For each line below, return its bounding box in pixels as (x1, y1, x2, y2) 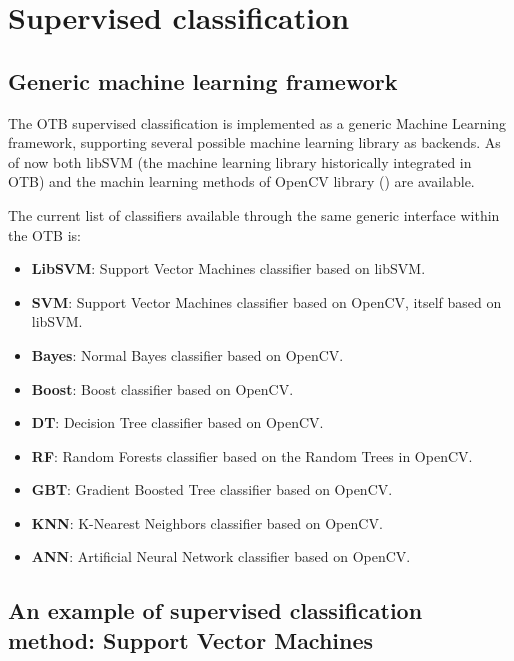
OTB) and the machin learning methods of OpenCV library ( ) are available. (8, 171, 475, 192)
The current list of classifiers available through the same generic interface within (8, 204, 500, 225)
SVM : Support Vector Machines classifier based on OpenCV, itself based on (31, 291, 502, 312)
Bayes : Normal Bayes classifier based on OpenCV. (31, 344, 344, 365)
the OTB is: (8, 224, 81, 245)
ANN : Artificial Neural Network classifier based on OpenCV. (31, 546, 411, 567)
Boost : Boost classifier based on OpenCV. (31, 378, 294, 399)
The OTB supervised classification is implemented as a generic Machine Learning (8, 112, 506, 133)
